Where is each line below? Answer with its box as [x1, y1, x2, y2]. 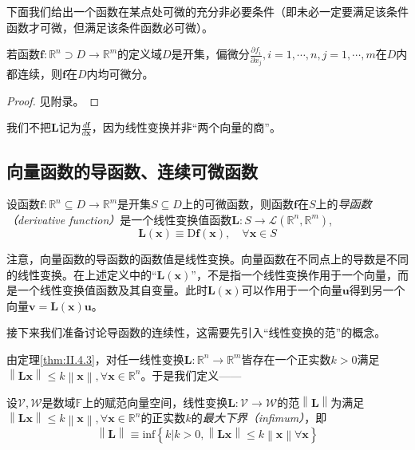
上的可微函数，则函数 [181, 195, 294, 212]
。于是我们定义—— [140, 366, 242, 383]
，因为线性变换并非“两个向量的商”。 [91, 119, 281, 136]
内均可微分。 [86, 65, 154, 82]
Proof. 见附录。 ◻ [6, 92, 100, 109]
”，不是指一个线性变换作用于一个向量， [191, 266, 397, 282]
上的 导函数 [315, 195, 372, 212]
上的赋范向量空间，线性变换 [82, 393, 228, 410]
